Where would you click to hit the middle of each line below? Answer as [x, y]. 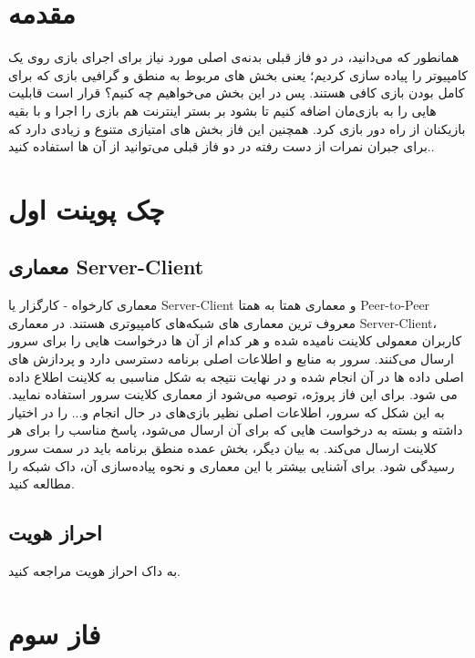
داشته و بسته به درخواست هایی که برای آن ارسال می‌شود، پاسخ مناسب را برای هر [236, 430]
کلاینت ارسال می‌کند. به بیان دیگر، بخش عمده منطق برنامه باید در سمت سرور [223, 448]
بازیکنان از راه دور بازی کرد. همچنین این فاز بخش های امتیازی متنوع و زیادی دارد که [237, 128]
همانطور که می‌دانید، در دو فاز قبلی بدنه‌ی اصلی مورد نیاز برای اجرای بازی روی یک [234, 57]
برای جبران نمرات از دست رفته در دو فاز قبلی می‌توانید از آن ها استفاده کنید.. [222, 146]
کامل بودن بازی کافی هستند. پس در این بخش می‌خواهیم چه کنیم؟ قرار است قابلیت [237, 93]
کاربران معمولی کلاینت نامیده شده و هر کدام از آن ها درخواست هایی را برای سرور [235, 340]
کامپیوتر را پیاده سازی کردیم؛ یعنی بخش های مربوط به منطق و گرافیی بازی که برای [238, 74]
